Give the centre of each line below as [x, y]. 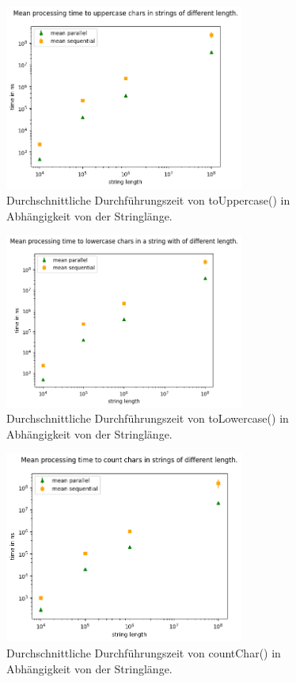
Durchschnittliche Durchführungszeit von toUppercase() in [148, 200]
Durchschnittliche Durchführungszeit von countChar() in [144, 653]
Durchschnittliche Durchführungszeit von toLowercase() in [148, 418]
